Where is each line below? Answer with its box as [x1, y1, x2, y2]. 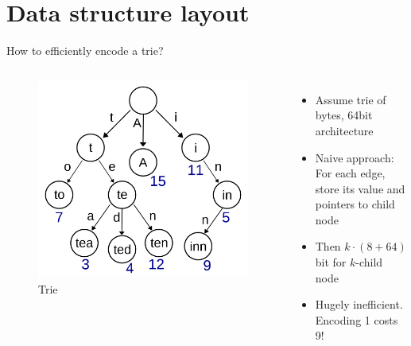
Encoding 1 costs [315, 311, 398, 328]
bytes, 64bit [315, 107, 373, 123]
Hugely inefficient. [315, 296, 403, 313]
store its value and [315, 180, 405, 196]
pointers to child [315, 196, 395, 212]
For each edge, [315, 165, 386, 181]
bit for [315, 254, 347, 270]
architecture [315, 122, 374, 138]
